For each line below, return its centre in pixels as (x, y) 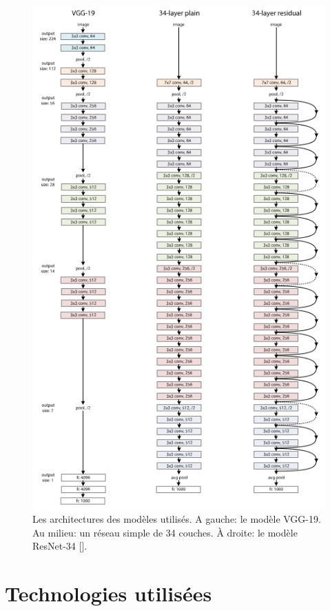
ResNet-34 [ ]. (60, 546)
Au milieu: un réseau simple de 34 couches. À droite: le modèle (165, 532)
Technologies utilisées (109, 593)
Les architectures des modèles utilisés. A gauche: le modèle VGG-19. (177, 519)
